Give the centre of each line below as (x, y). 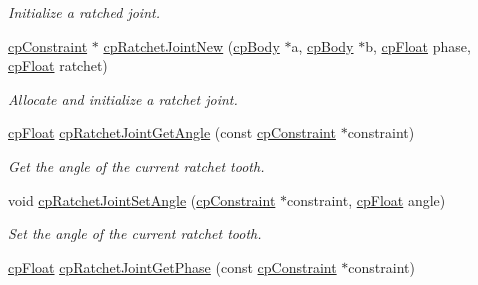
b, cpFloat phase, (418, 45)
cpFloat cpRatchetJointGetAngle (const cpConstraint (172, 132)
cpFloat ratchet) (58, 65)
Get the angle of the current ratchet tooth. (136, 165)
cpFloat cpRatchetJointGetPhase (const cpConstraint (172, 266)
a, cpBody (322, 45)
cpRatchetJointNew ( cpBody (191, 45)
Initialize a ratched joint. (84, 12)
